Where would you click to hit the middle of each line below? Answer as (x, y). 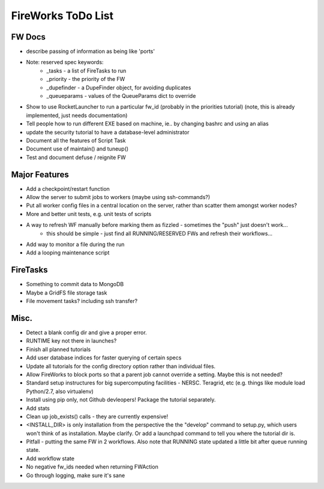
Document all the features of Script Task (76, 140)
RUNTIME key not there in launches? (71, 341)
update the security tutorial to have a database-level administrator (108, 132)
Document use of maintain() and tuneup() (77, 149)
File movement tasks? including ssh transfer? (82, 301)
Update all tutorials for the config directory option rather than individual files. (121, 366)
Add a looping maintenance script (68, 253)
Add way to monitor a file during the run (75, 244)
